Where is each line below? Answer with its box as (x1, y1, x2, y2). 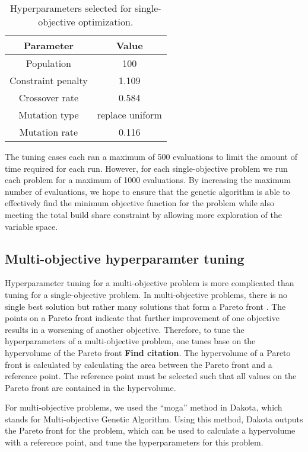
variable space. (5, 220, 58, 232)
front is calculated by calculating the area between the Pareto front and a (5, 358, 272, 370)
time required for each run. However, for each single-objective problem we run (5, 162, 288, 174)
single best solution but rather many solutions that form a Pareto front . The (5, 300, 286, 312)
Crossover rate (18, 91, 78, 104)
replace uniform (97, 108, 162, 121)
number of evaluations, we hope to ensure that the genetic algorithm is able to (5, 185, 290, 197)
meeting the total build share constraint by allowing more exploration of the (5, 208, 282, 220)
